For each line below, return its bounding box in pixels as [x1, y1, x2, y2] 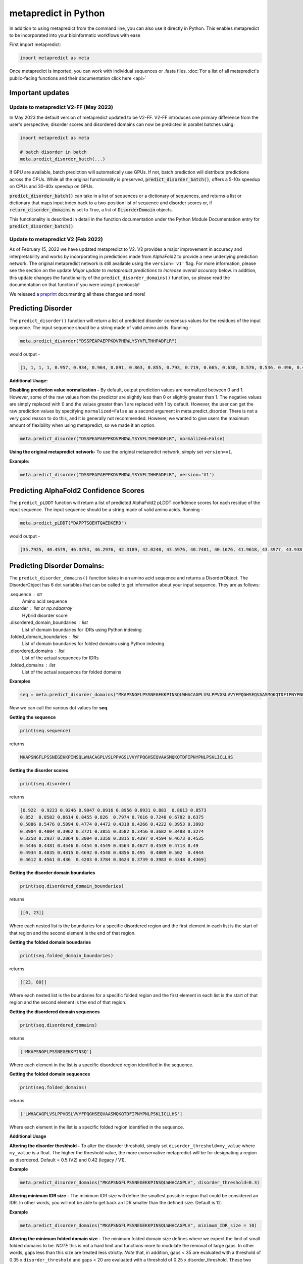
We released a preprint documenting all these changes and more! [9, 291, 146, 297]
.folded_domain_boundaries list [9, 634, 79, 640]
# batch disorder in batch [20, 149, 87, 155]
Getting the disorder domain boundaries [9, 870, 95, 876]
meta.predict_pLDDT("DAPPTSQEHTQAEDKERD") [20, 520, 127, 526]
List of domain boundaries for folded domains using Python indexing [22, 641, 165, 647]
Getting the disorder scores [9, 767, 68, 773]
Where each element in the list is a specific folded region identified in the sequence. [9, 1124, 184, 1130]
